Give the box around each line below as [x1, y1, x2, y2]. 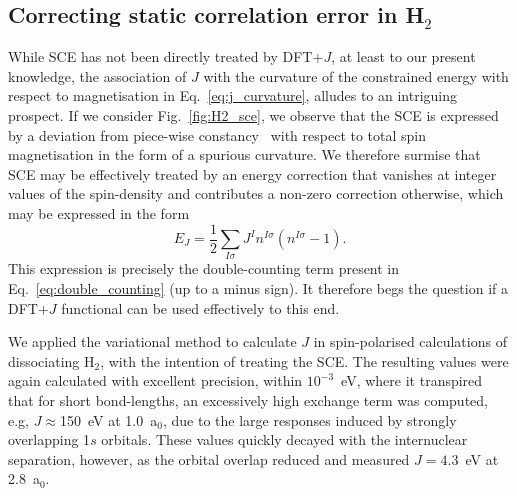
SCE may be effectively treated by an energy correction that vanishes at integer [8, 163, 497, 184]
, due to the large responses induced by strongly [162, 409, 457, 430]
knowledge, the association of [8, 65, 187, 86]
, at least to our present [331, 46, 476, 67]
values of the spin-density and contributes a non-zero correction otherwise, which [8, 183, 504, 204]
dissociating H [8, 350, 95, 371]
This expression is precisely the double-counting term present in [8, 258, 400, 279]
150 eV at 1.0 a [60, 409, 158, 430]
